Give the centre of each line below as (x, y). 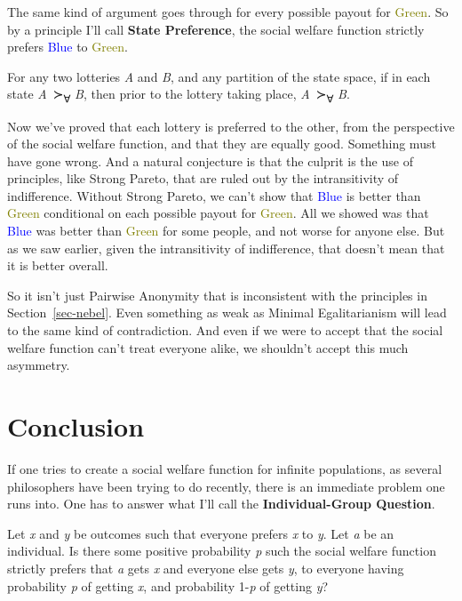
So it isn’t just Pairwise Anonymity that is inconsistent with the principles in (217, 295)
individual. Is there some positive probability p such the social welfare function (222, 551)
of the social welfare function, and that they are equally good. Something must (222, 144)
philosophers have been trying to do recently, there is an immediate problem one (226, 486)
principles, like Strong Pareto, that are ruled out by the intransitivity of (203, 178)
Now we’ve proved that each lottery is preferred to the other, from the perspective (231, 126)
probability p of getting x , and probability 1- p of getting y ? (168, 585)
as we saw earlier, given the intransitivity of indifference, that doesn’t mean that (226, 248)
